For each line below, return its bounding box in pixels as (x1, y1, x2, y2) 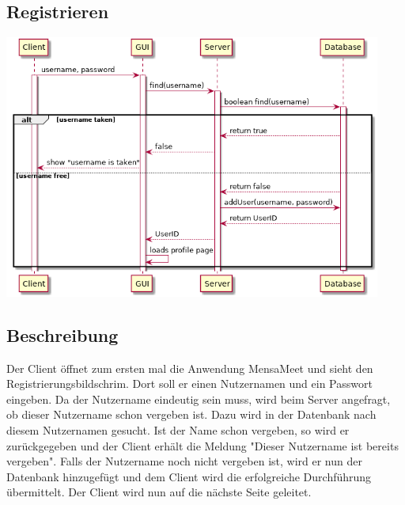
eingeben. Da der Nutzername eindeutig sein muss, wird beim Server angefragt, (6, 390, 391, 407)
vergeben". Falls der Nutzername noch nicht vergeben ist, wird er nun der (6, 453, 362, 469)
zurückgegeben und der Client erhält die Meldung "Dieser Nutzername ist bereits (6, 437, 399, 454)
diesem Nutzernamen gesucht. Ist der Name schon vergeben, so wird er (6, 421, 350, 438)
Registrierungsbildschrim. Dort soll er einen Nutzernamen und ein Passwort (6, 375, 373, 392)
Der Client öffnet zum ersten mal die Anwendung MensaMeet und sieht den (6, 359, 373, 376)
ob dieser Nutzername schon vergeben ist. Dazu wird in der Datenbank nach (6, 406, 377, 423)
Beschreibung (6, 322, 119, 347)
